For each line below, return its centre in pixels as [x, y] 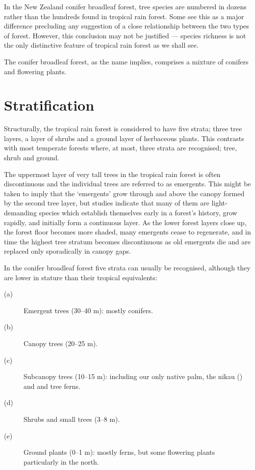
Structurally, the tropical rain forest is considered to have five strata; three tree [123, 129]
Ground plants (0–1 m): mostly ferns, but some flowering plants [119, 452]
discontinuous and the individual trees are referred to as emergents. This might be [127, 184]
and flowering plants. [35, 71]
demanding [20, 213]
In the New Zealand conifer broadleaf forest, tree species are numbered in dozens [125, 6]
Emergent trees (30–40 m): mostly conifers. [88, 310]
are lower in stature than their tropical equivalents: [81, 277]
